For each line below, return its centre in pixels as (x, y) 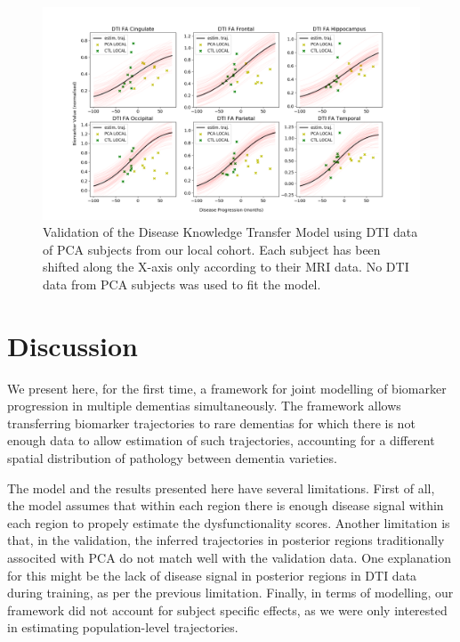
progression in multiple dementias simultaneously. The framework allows (204, 406)
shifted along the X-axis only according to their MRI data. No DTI (226, 267)
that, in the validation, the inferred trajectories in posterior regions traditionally (226, 540)
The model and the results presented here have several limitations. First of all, (221, 488)
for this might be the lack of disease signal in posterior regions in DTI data (212, 575)
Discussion (73, 345)
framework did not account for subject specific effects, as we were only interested (227, 609)
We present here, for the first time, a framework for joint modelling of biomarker (227, 388)
